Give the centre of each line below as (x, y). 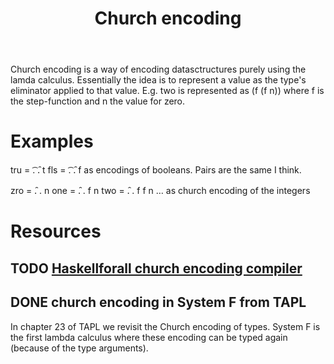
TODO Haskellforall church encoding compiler (156, 268)
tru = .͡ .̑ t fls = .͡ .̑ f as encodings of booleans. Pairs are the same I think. (156, 170)
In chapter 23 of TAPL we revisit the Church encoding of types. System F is (165, 326)
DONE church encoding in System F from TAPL (158, 302)
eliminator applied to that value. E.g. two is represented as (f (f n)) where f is (167, 91)
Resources (56, 231)
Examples (52, 141)
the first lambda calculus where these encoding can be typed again (149, 337)
